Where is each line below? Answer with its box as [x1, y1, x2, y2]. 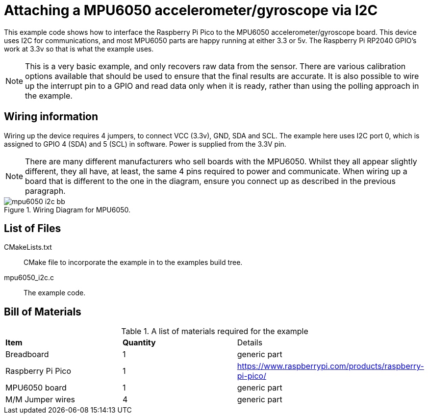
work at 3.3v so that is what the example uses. [4, 44, 154, 53]
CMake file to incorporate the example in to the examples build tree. [24, 258, 243, 267]
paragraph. [25, 185, 66, 196]
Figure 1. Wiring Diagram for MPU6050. [4, 205, 131, 214]
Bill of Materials [4, 305, 81, 318]
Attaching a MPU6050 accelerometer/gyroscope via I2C [4, 2, 378, 19]
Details [237, 338, 263, 348]
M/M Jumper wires [5, 394, 75, 405]
